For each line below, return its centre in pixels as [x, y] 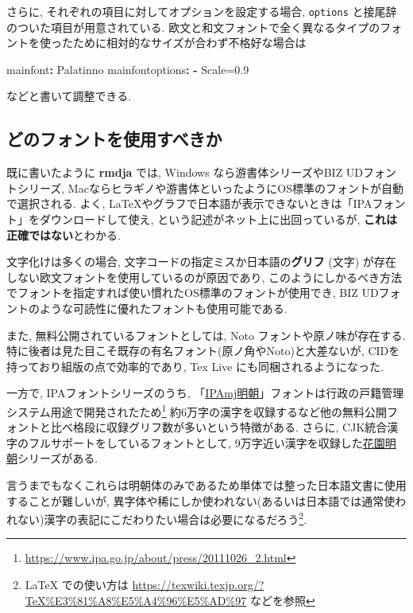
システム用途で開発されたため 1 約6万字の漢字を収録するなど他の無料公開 [197, 410]
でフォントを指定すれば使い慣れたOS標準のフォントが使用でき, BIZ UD [193, 293]
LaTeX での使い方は [77, 585]
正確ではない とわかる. [64, 234]
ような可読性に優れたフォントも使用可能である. [163, 308]
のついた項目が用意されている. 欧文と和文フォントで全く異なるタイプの [193, 27]
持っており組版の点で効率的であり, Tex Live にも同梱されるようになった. [195, 366]
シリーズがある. [58, 458]
